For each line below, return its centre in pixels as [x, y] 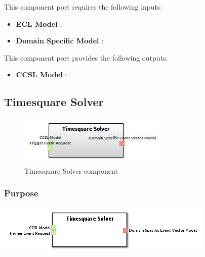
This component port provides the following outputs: [86, 57]
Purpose [21, 193]
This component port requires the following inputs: [83, 7]
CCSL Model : [42, 74]
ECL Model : [39, 23]
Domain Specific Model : [60, 41]
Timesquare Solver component [71, 170]
